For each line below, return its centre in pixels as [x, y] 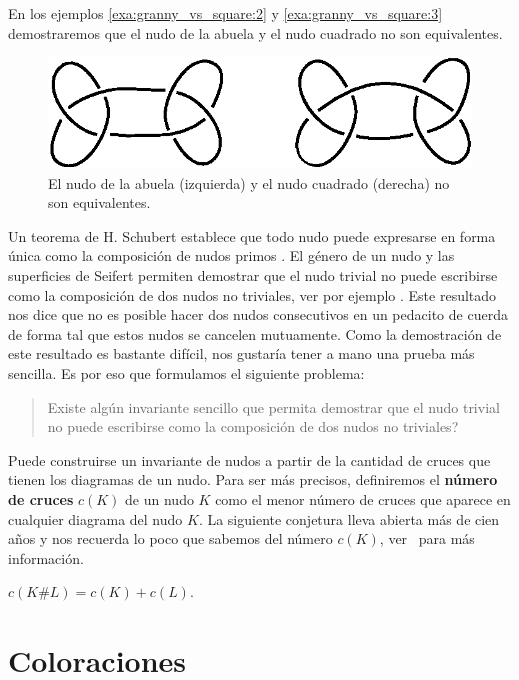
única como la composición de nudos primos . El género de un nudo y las [231, 255]
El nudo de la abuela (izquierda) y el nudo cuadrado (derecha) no [249, 182]
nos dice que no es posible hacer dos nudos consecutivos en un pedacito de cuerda [258, 314]
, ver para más [427, 538]
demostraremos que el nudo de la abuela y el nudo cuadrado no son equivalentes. [255, 32]
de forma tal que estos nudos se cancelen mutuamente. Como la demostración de [255, 333]
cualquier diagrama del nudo [95, 518]
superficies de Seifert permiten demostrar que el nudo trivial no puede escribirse [253, 275]
